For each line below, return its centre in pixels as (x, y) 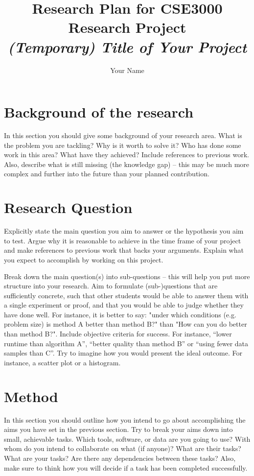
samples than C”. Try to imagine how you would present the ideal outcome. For (123, 353)
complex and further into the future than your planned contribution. (107, 174)
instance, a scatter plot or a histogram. (62, 362)
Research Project (127, 27)
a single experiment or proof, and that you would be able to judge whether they (124, 305)
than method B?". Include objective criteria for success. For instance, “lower (118, 334)
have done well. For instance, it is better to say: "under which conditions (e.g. (120, 314)
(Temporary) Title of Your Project (127, 47)
